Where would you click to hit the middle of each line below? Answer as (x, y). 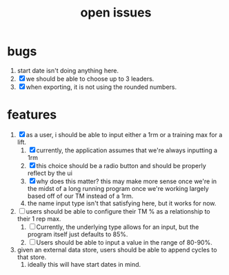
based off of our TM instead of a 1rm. (80, 196)
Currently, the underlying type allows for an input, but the (118, 227)
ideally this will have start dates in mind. (84, 264)
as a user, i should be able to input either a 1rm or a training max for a (124, 134)
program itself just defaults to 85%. (78, 234)
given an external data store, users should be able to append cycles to (117, 249)
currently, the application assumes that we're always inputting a (127, 150)
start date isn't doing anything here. (68, 70)
